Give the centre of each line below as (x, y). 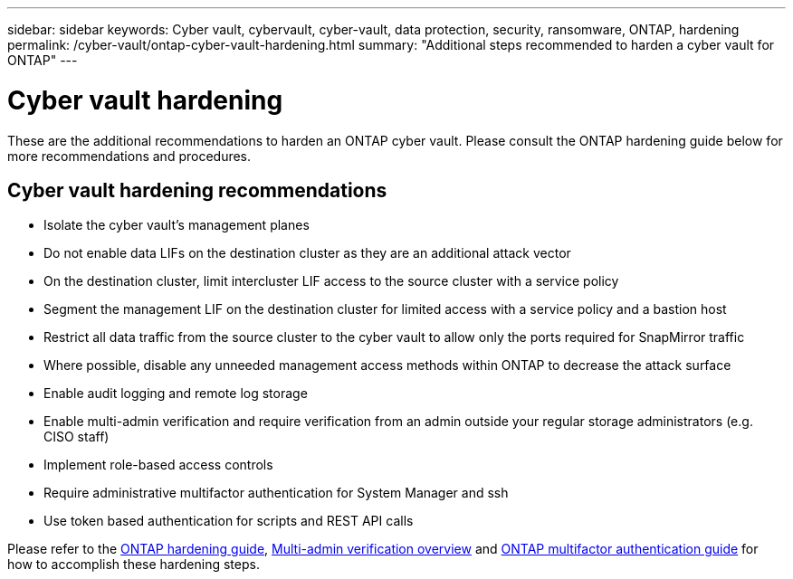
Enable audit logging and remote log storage (176, 394)
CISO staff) (76, 437)
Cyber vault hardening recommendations (197, 190)
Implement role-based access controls (158, 465)
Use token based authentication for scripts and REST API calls (229, 521)
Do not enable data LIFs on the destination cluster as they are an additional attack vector (307, 253)
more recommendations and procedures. (129, 156)
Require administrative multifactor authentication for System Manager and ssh (276, 493)
